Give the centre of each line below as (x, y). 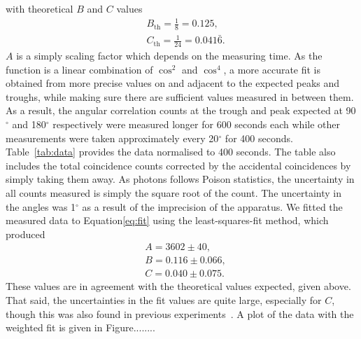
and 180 (29, 124)
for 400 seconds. (259, 138)
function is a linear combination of (79, 69)
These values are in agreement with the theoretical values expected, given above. (178, 286)
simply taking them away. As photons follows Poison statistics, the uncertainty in (180, 179)
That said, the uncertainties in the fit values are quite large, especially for (164, 300)
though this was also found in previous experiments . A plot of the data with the (180, 313)
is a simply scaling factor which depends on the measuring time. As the (169, 56)
